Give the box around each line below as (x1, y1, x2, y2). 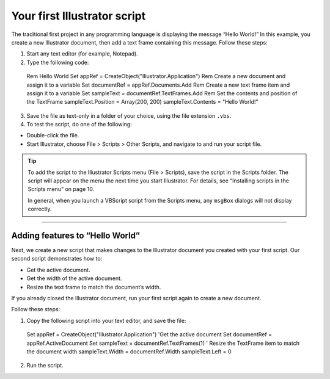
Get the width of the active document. (26, 275, 122, 282)
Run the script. (26, 362, 64, 369)
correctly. (28, 205, 52, 213)
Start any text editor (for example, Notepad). (26, 50, 139, 57)
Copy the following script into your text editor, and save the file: (26, 317, 186, 324)
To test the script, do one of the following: (26, 121, 133, 128)
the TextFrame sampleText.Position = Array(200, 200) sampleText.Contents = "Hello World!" (26, 98, 259, 106)
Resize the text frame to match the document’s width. (26, 283, 161, 291)
